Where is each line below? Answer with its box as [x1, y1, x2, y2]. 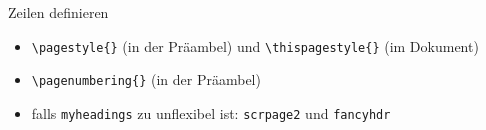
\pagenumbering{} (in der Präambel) [31, 69, 261, 90]
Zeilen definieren [8, 2, 109, 22]
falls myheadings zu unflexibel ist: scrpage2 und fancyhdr [31, 102, 391, 123]
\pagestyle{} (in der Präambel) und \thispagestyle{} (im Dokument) [31, 35, 479, 56]
